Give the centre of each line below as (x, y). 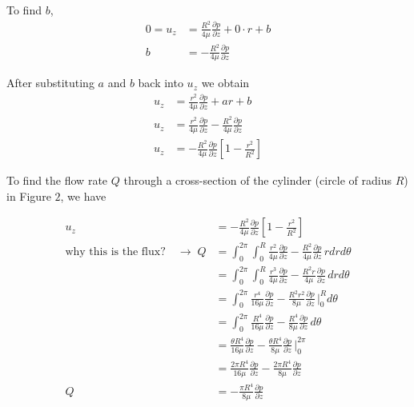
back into (161, 83)
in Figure (29, 196)
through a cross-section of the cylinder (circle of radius (258, 180)
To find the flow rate (57, 180)
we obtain (225, 83)
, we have (83, 196)
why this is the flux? (115, 251)
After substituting (50, 83)
